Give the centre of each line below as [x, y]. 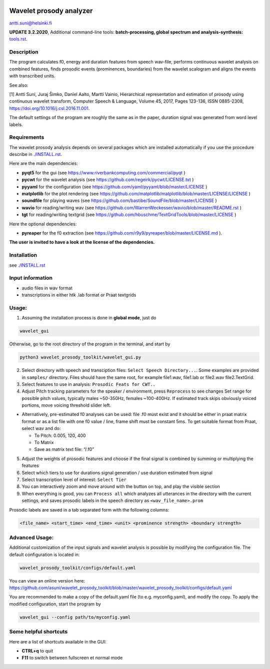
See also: [19, 85]
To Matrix [44, 442]
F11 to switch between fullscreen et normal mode [72, 658]
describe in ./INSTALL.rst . [36, 154]
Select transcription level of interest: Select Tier [74, 479]
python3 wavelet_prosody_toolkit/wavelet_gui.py [80, 357]
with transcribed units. [32, 76]
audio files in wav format [47, 288]
